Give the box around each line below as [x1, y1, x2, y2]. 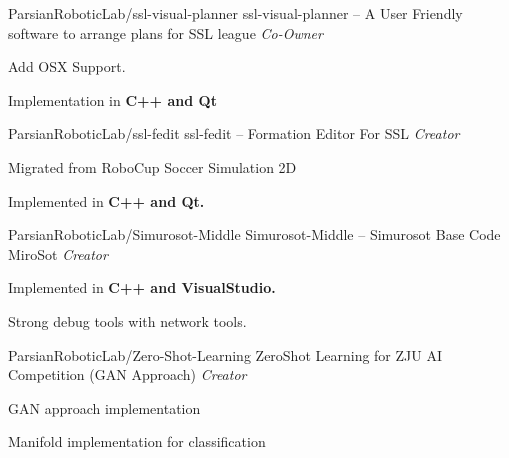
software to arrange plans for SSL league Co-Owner [8, 22, 323, 43]
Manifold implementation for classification [8, 431, 266, 452]
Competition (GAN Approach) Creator [8, 364, 247, 385]
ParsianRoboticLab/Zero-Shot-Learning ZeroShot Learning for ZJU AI [8, 344, 442, 365]
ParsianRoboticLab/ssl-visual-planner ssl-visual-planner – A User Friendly [8, 3, 463, 23]
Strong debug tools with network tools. [8, 310, 247, 331]
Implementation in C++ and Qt [8, 89, 217, 110]
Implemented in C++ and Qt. [8, 190, 205, 211]
